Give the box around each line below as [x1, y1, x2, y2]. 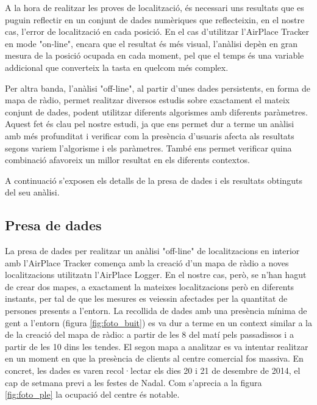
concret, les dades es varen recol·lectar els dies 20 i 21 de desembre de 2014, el [5, 364, 301, 377]
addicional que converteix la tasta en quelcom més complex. [5, 60, 229, 73]
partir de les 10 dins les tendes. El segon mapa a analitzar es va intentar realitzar [5, 340, 308, 352]
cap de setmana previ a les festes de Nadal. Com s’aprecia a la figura [5, 376, 262, 389]
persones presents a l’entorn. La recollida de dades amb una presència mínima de [5, 304, 307, 317]
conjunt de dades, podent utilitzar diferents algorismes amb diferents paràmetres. [5, 105, 308, 118]
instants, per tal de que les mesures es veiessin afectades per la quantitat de [5, 292, 288, 305]
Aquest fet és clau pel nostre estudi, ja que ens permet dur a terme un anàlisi [5, 117, 294, 130]
